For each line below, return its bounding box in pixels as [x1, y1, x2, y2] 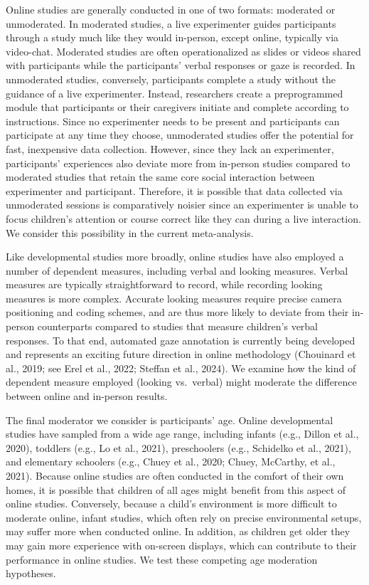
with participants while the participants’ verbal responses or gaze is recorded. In [6, 58, 355, 73]
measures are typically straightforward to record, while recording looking [6, 277, 323, 292]
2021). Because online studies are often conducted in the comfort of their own [6, 468, 344, 483]
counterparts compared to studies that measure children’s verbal [37, 319, 319, 334]
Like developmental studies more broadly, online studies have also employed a [6, 249, 344, 264]
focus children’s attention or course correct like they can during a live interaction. [6, 211, 361, 226]
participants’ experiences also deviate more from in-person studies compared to [6, 155, 351, 170]
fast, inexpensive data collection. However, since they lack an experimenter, [6, 141, 334, 156]
